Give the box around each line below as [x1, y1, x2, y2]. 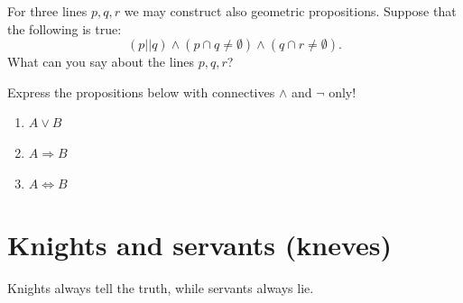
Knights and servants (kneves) [7, 226, 393, 263]
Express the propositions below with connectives [7, 82, 275, 101]
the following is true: [7, 19, 122, 38]
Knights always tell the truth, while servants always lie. [7, 279, 314, 298]
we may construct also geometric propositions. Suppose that [124, 2, 457, 20]
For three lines [7, 2, 88, 20]
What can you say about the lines [7, 52, 195, 71]
